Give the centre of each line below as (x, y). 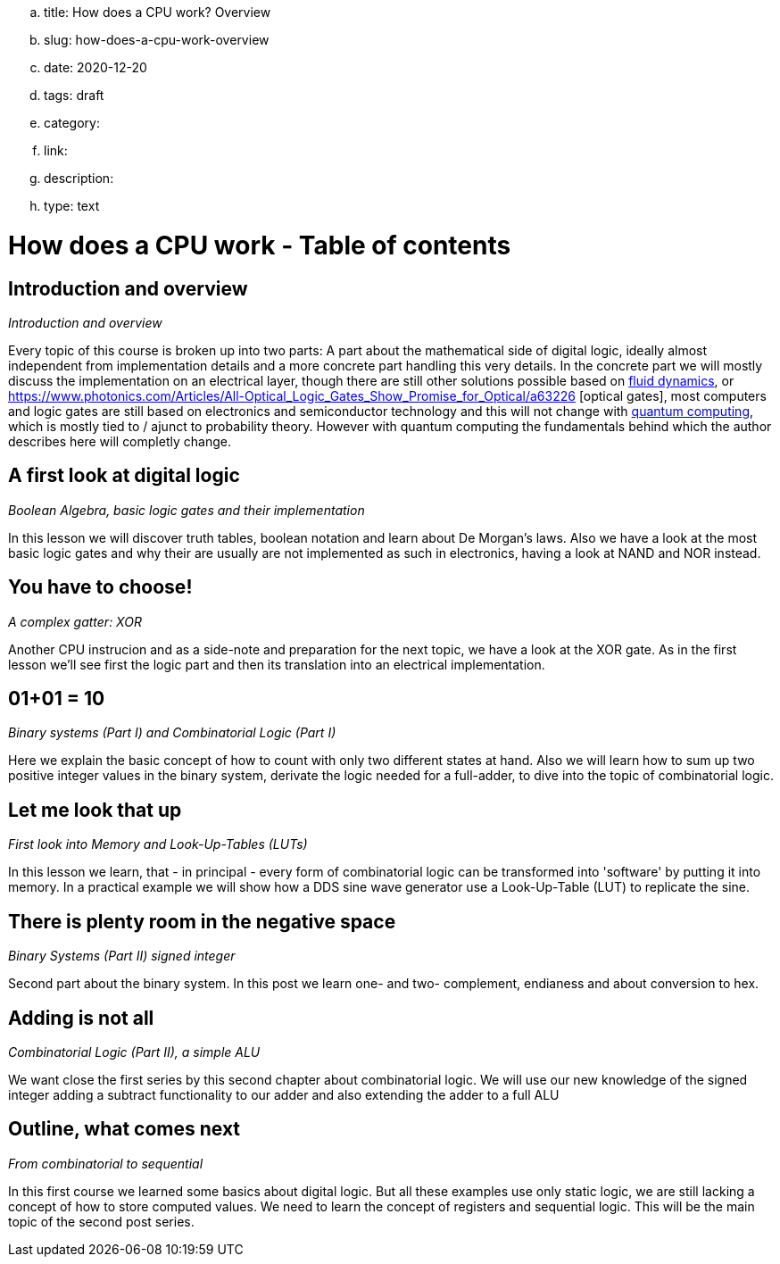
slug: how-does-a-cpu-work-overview (157, 40)
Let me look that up (95, 810)
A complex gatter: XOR (75, 621)
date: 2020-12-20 (95, 67)
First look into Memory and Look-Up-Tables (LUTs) (158, 844)
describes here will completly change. (120, 441)
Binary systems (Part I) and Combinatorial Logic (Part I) (172, 733)
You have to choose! (100, 587)
